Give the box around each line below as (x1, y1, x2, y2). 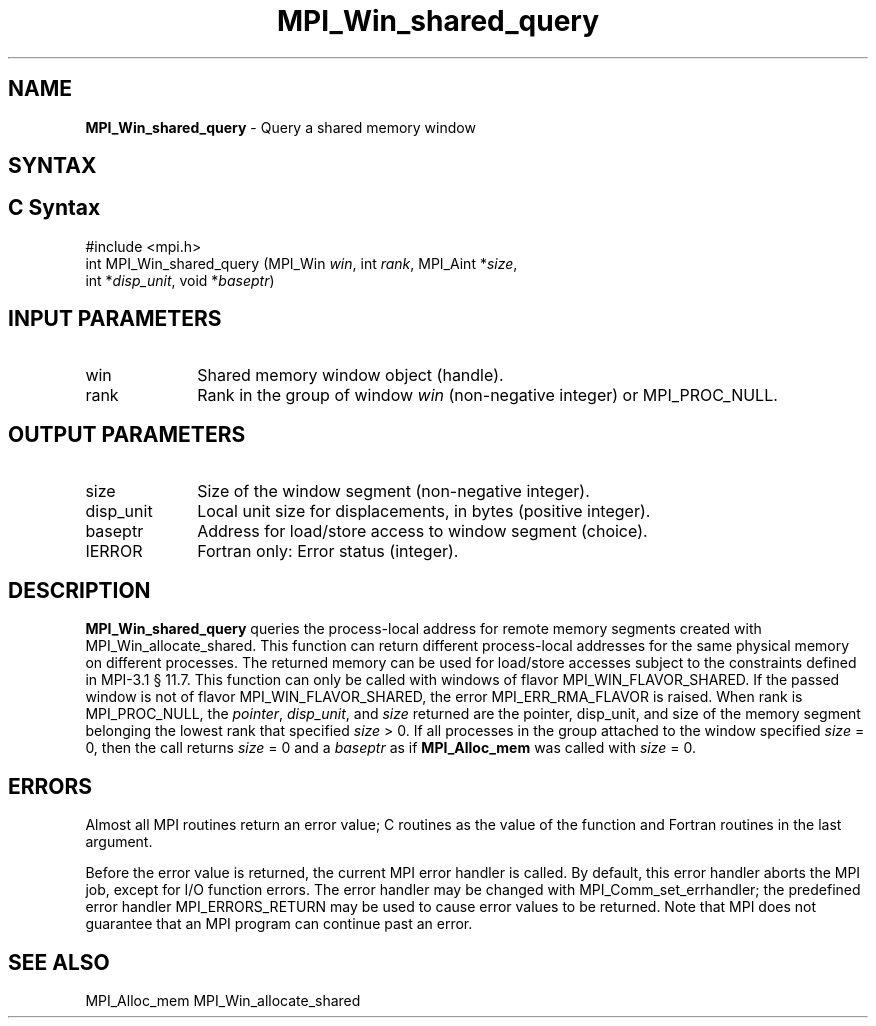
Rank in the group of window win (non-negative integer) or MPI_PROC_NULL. (197, 384, 778, 405)
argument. (85, 833, 153, 851)
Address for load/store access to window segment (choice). (197, 520, 648, 541)
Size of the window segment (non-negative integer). (197, 480, 590, 501)
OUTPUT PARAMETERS (8, 422, 246, 448)
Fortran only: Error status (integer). (197, 540, 459, 561)
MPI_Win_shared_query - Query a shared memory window (85, 118, 476, 136)
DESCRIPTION (8, 577, 151, 603)
